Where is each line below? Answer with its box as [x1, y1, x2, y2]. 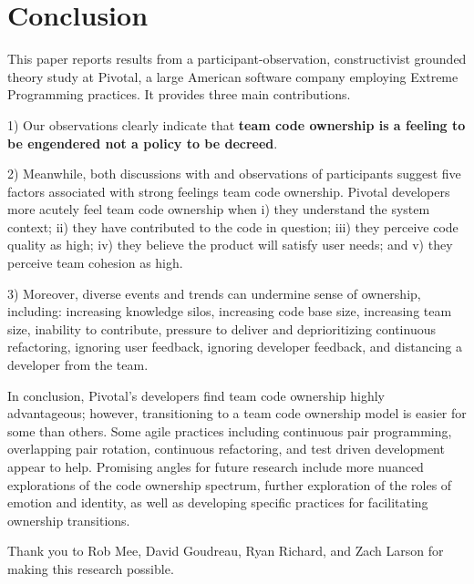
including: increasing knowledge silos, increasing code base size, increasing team [7, 302, 452, 321]
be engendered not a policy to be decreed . [7, 133, 278, 152]
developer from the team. [7, 355, 149, 374]
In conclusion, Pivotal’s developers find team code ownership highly [7, 385, 385, 405]
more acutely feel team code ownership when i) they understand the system [7, 200, 430, 219]
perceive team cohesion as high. [7, 253, 183, 272]
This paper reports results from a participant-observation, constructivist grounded [7, 49, 467, 68]
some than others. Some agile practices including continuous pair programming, [7, 421, 452, 440]
